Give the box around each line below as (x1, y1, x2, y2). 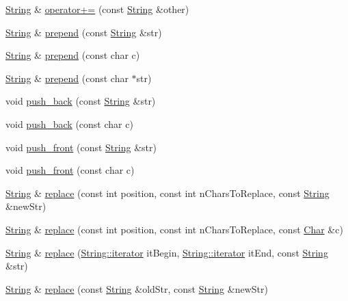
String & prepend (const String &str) (5, 25, 162, 39)
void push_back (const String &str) (5, 94, 156, 108)
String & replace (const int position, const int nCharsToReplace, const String (5, 185, 330, 200)
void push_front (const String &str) (5, 140, 157, 154)
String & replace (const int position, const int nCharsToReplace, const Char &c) (5, 222, 343, 236)
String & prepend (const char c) (5, 48, 140, 62)
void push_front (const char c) (5, 163, 135, 177)
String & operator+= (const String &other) (5, 2, 189, 16)
